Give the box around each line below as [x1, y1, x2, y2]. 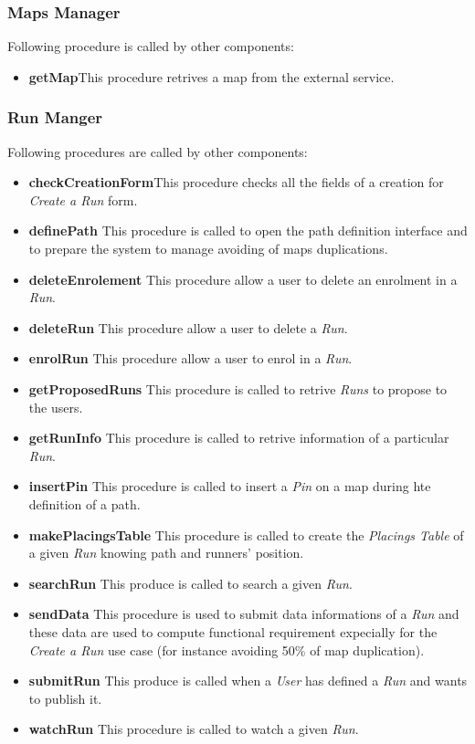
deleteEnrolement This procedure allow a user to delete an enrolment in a [28, 269, 458, 288]
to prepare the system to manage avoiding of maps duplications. [28, 239, 388, 257]
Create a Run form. [28, 190, 138, 209]
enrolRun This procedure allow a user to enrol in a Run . [28, 349, 353, 368]
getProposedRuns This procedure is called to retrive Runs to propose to [28, 379, 448, 398]
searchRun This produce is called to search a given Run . [28, 573, 353, 592]
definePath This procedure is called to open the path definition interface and [28, 221, 468, 240]
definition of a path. [28, 494, 141, 513]
